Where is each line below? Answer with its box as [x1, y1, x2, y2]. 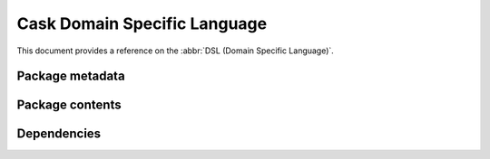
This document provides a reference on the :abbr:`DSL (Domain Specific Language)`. [16, 45, 335, 56]
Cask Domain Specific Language [16, 14, 268, 33]
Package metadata [16, 69, 126, 84]
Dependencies [16, 126, 102, 142]
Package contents [16, 98, 122, 113]
